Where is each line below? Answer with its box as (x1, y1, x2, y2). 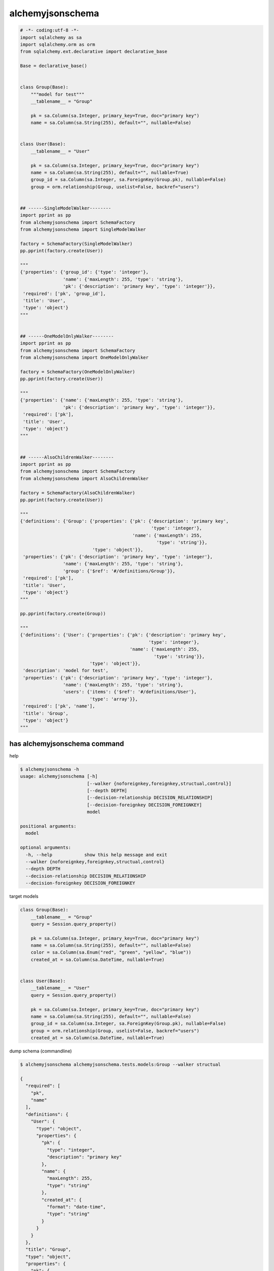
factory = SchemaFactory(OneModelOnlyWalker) (20, 369, 135, 375)
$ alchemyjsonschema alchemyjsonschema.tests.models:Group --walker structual (20, 1062, 221, 1068)
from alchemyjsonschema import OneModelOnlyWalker (20, 355, 149, 360)
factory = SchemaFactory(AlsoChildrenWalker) (20, 490, 135, 496)
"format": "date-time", (46, 1204, 106, 1209)
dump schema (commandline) (9, 1048, 72, 1054)
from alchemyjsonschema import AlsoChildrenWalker (20, 475, 149, 481)
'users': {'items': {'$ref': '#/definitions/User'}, (62, 689, 197, 695)
